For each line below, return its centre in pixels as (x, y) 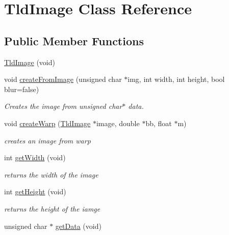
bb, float (159, 123)
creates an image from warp (47, 140)
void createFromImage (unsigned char (63, 79)
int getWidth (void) (35, 157)
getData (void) (78, 226)
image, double (118, 123)
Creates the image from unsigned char (63, 106)
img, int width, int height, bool (176, 79)
